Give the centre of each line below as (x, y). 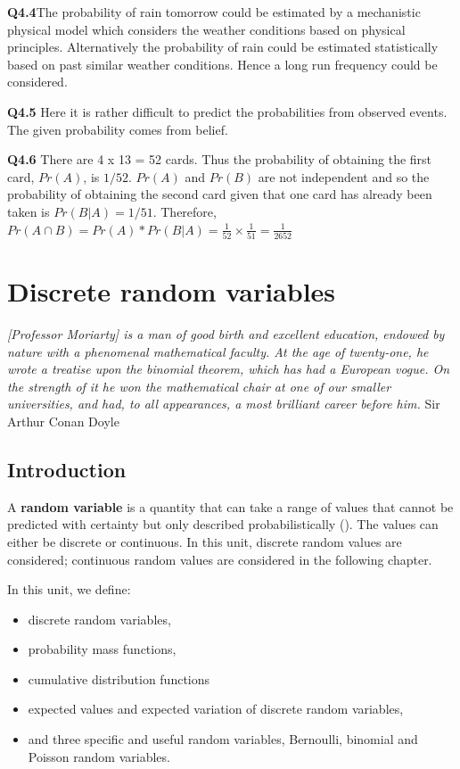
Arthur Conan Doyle (63, 421)
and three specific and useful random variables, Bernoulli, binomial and (223, 739)
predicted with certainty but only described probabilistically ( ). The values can (223, 524)
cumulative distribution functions (119, 678)
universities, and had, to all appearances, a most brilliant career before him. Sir (224, 404)
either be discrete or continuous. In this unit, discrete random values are (205, 541)
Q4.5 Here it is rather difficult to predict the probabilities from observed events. (227, 111)
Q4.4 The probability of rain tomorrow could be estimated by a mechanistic (214, 12)
